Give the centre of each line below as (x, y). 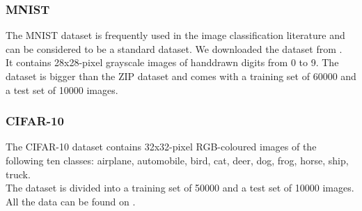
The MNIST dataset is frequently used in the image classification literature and (175, 35)
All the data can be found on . (71, 201)
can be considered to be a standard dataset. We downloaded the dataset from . (174, 48)
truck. (18, 174)
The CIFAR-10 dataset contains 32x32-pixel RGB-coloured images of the (161, 147)
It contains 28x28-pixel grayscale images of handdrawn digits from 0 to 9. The (172, 62)
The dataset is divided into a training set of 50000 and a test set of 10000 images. (180, 188)
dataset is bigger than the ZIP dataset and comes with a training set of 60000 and (181, 76)
